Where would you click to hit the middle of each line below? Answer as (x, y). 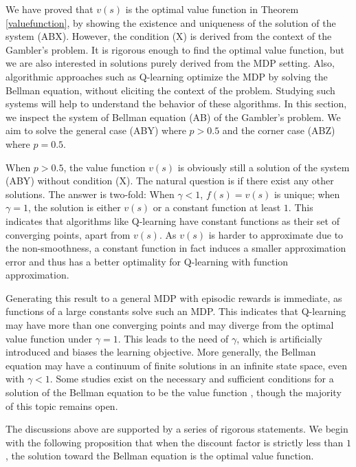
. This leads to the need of (173, 338)
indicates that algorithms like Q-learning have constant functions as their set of (173, 220)
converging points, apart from (68, 234)
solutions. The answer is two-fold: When (90, 194)
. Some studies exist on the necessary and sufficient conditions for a (192, 379)
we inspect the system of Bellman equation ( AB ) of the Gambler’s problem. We (173, 117)
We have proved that (49, 9)
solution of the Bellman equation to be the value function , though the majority (174, 392)
